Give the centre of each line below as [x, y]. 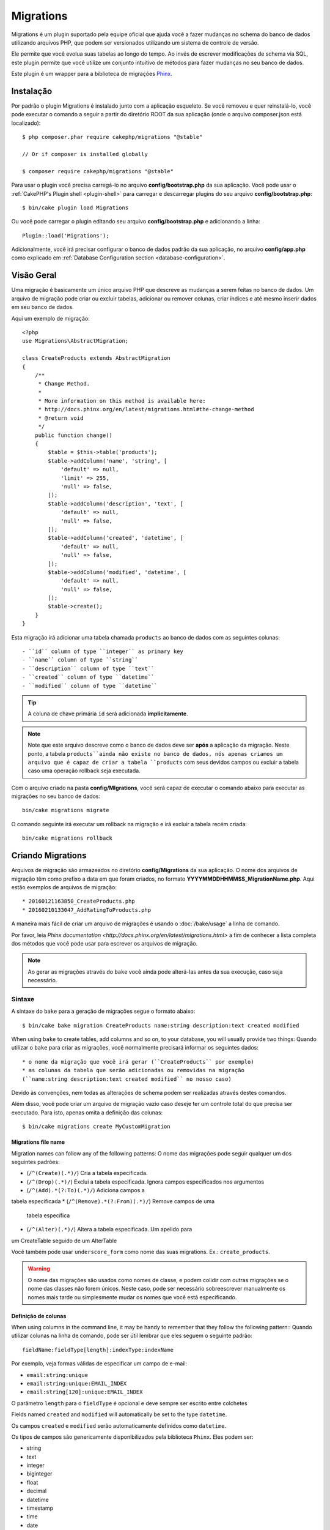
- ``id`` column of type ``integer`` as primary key [103, 651]
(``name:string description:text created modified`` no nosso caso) [127, 1079]
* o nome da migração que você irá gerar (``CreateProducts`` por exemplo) [138, 1062]
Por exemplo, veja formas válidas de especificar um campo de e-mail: [99, 1364]
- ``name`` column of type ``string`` [80, 660]
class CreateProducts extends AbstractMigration [96, 358]
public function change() [74, 435]
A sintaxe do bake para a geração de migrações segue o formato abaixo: [103, 1011]
